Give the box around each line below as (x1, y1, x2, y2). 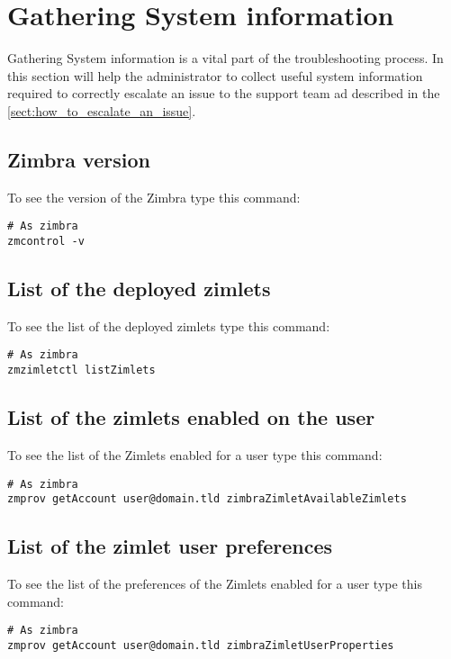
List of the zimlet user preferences (7, 532, 333, 560)
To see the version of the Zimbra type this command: (7, 187, 301, 206)
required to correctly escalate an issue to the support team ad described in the (7, 84, 440, 103)
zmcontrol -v (7, 234, 85, 248)
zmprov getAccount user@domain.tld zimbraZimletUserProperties (7, 638, 394, 652)
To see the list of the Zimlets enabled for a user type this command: (7, 445, 383, 464)
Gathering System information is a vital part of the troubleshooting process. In (7, 49, 444, 68)
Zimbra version (7, 145, 150, 173)
